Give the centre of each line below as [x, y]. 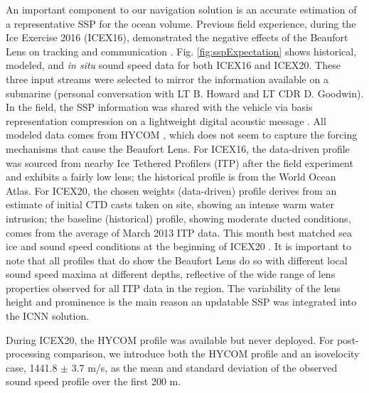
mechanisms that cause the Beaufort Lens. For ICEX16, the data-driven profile [178, 148]
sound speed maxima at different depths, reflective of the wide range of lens [171, 274]
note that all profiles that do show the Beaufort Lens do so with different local [177, 260]
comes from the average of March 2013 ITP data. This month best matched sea [179, 232]
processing [28, 354]
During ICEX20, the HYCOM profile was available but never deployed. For [170, 339]
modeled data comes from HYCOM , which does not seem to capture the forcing [182, 135]
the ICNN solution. [48, 316]
